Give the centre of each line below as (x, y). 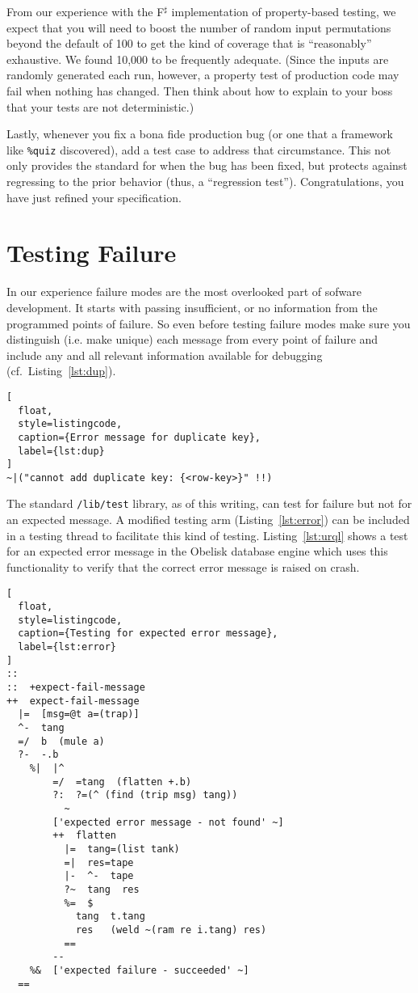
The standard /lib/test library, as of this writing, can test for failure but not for (209, 503)
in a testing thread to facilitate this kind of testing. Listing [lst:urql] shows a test (207, 535)
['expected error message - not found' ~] (168, 822)
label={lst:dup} (61, 451)
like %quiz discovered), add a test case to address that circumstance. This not (199, 149)
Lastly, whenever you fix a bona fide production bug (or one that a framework (200, 134)
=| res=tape (99, 862)
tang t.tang (110, 917)
